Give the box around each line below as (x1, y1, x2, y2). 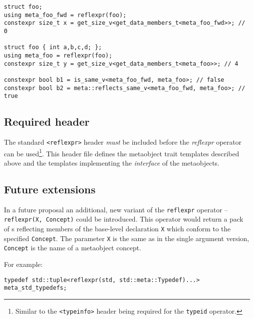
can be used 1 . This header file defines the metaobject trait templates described (4, 147, 239, 158)
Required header (4, 114, 90, 129)
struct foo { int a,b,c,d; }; (4, 44, 102, 51)
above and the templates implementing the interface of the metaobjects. (4, 157, 220, 168)
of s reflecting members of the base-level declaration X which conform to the (4, 224, 231, 234)
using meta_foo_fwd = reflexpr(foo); (4, 11, 127, 19)
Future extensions (4, 181, 96, 196)
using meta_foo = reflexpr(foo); (4, 52, 112, 59)
